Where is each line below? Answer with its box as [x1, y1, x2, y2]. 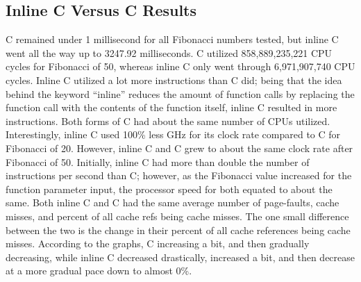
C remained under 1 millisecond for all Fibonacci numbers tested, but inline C [6, 32, 339, 47]
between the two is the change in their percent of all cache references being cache [6, 222, 351, 237]
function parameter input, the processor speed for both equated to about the [6, 181, 333, 196]
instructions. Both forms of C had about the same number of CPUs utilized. [6, 113, 330, 128]
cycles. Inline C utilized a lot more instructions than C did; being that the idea [6, 72, 342, 87]
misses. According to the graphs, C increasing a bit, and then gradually [6, 236, 310, 251]
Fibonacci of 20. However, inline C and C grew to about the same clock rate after [6, 140, 353, 155]
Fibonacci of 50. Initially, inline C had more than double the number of [6, 154, 310, 169]
